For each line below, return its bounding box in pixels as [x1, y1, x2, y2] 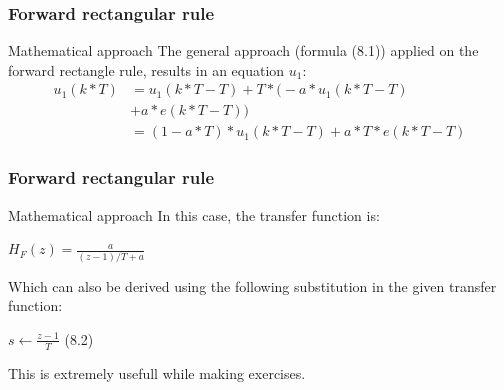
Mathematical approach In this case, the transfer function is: [8, 204, 380, 225]
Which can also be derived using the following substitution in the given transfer [8, 275, 497, 296]
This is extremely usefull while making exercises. [8, 362, 306, 383]
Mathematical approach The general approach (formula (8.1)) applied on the [8, 40, 479, 61]
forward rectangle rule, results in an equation [8, 59, 285, 80]
